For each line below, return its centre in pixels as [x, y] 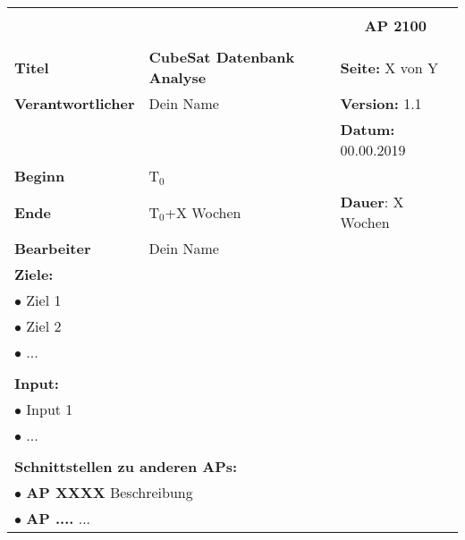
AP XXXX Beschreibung [110, 492]
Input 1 [50, 409]
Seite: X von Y [389, 67]
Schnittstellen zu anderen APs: [126, 466]
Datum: [368, 129]
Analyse [178, 77]
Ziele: [34, 274]
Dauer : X [372, 202]
